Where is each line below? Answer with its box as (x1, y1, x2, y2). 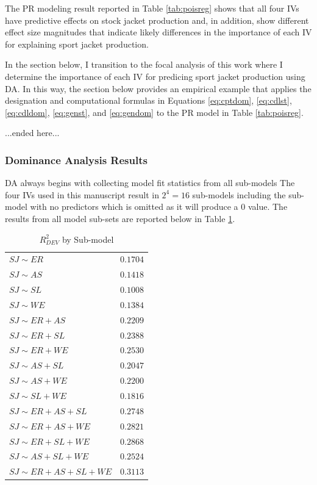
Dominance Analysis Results (5, 152, 148, 167)
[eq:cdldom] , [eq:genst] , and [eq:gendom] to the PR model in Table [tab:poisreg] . (5, 106, 304, 118)
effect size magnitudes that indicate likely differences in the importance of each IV (5, 26, 312, 38)
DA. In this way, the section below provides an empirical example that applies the (5, 82, 312, 95)
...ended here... (5, 126, 60, 139)
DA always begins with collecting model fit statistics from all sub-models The (5, 176, 295, 189)
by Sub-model (62, 232, 114, 245)
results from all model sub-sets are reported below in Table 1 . (5, 212, 235, 225)
